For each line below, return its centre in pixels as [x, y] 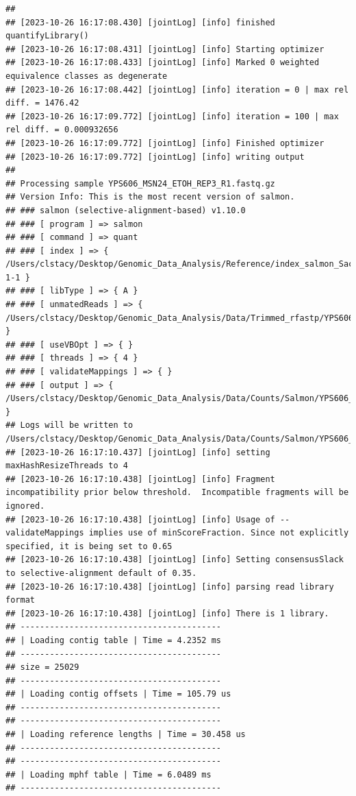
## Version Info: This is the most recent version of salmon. [150, 197]
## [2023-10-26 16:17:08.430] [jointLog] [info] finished [140, 22]
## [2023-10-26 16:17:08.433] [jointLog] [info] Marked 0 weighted [163, 63]
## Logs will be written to [69, 425]
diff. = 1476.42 [42, 103]
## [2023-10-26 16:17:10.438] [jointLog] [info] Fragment [140, 479]
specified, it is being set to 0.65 [89, 546]
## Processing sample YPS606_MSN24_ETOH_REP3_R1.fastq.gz [140, 183]
